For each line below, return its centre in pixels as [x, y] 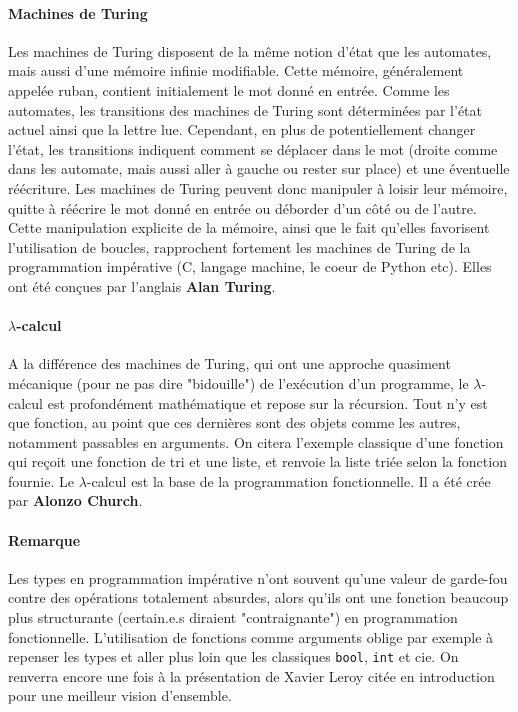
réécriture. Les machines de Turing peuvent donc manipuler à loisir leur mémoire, [258, 187]
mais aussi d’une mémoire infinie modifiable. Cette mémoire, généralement [236, 70]
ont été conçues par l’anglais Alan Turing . [142, 285]
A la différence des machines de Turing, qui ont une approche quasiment [229, 363]
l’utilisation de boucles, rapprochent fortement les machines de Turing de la [239, 246]
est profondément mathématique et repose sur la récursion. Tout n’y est [267, 402]
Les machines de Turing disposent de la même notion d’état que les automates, [250, 50]
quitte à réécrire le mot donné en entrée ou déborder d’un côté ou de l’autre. [242, 207]
